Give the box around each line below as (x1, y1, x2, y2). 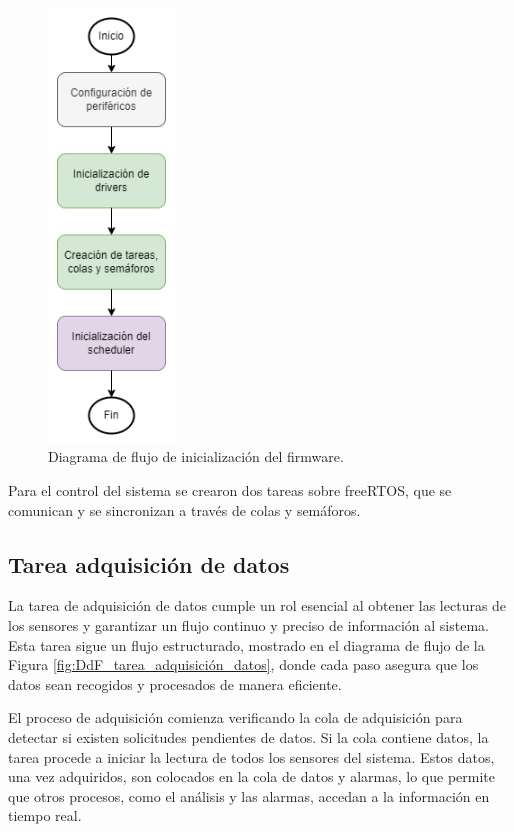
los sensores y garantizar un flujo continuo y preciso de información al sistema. (8, 614, 489, 635)
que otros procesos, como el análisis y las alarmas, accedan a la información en (8, 785, 490, 806)
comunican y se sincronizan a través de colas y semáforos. (8, 499, 361, 520)
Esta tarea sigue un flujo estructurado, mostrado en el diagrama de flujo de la (8, 634, 485, 655)
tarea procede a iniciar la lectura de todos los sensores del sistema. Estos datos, (8, 746, 495, 767)
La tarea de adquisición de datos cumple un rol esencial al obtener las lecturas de (8, 595, 507, 616)
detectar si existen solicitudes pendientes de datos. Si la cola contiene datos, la (8, 726, 489, 747)
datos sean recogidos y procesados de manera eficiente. (8, 673, 342, 694)
